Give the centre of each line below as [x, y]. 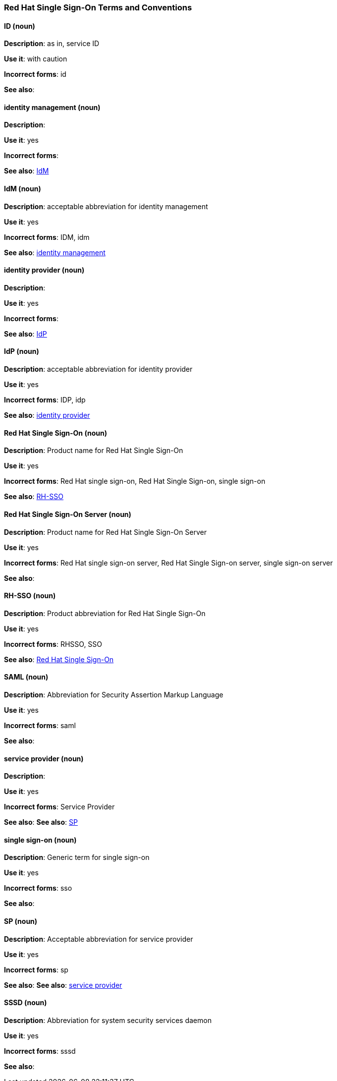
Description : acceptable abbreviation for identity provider [98, 369]
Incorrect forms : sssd [40, 1051]
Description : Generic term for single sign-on [77, 857]
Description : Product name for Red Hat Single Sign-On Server [105, 532]
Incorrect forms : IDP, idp [45, 400]
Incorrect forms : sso [38, 888]
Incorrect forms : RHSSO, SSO [53, 644]
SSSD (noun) [26, 1003]
